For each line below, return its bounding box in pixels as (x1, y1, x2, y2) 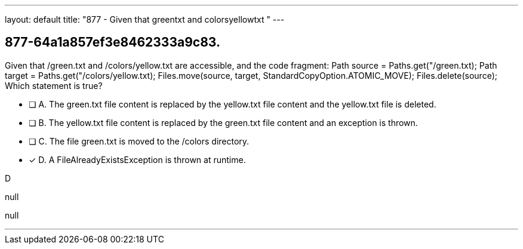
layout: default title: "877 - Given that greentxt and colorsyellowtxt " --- (5, 14, 285, 24)
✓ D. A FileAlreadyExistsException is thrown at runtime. (29, 154, 246, 165)
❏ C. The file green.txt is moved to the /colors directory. (29, 136, 250, 146)
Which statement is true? (5, 80, 103, 91)
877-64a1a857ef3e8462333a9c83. (5, 35, 220, 50)
